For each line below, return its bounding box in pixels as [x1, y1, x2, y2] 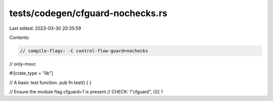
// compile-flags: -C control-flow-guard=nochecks [20, 48, 149, 54]
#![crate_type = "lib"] [9, 70, 53, 76]
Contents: [9, 34, 30, 40]
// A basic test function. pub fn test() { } [9, 79, 92, 85]
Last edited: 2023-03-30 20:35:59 [9, 25, 81, 31]
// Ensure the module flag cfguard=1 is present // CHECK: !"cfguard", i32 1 [9, 89, 163, 95]
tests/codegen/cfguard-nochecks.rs [9, 8, 168, 19]
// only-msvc [9, 61, 36, 67]
